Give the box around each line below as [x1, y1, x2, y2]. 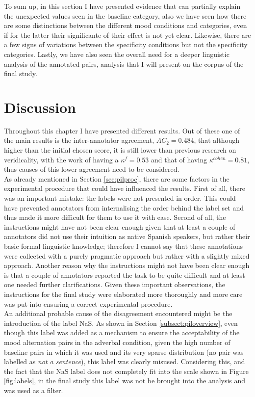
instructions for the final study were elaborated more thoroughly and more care [4, 289, 243, 299]
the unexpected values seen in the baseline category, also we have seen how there [4, 10, 247, 21]
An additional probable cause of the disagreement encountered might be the [4, 308, 232, 318]
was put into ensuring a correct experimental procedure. [4, 298, 173, 309]
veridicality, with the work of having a [4, 154, 119, 164]
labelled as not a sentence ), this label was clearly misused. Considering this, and [4, 356, 245, 367]
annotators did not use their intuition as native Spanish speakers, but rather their [4, 231, 250, 241]
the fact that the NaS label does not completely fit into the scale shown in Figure [4, 366, 249, 376]
